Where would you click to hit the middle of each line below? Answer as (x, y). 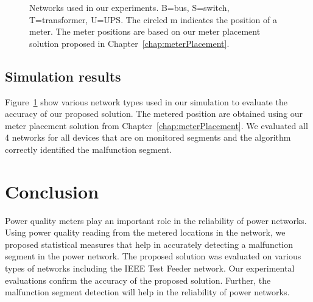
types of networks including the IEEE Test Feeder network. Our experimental (150, 268)
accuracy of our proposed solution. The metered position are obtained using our (154, 114)
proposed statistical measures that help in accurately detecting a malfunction (149, 244)
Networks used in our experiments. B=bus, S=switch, (129, 7)
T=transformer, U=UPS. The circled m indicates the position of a (153, 19)
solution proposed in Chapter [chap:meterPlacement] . (129, 43)
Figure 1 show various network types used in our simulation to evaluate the (146, 101)
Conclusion (52, 191)
